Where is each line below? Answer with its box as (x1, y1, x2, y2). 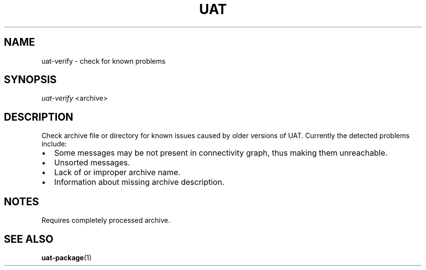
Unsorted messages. (54, 158, 130, 168)
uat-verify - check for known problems (41, 56, 166, 65)
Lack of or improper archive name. (54, 167, 180, 178)
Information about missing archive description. (54, 177, 225, 187)
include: (41, 140, 67, 148)
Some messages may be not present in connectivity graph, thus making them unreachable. (54, 148, 388, 158)
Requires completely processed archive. (41, 216, 170, 225)
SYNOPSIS (4, 73, 57, 86)
